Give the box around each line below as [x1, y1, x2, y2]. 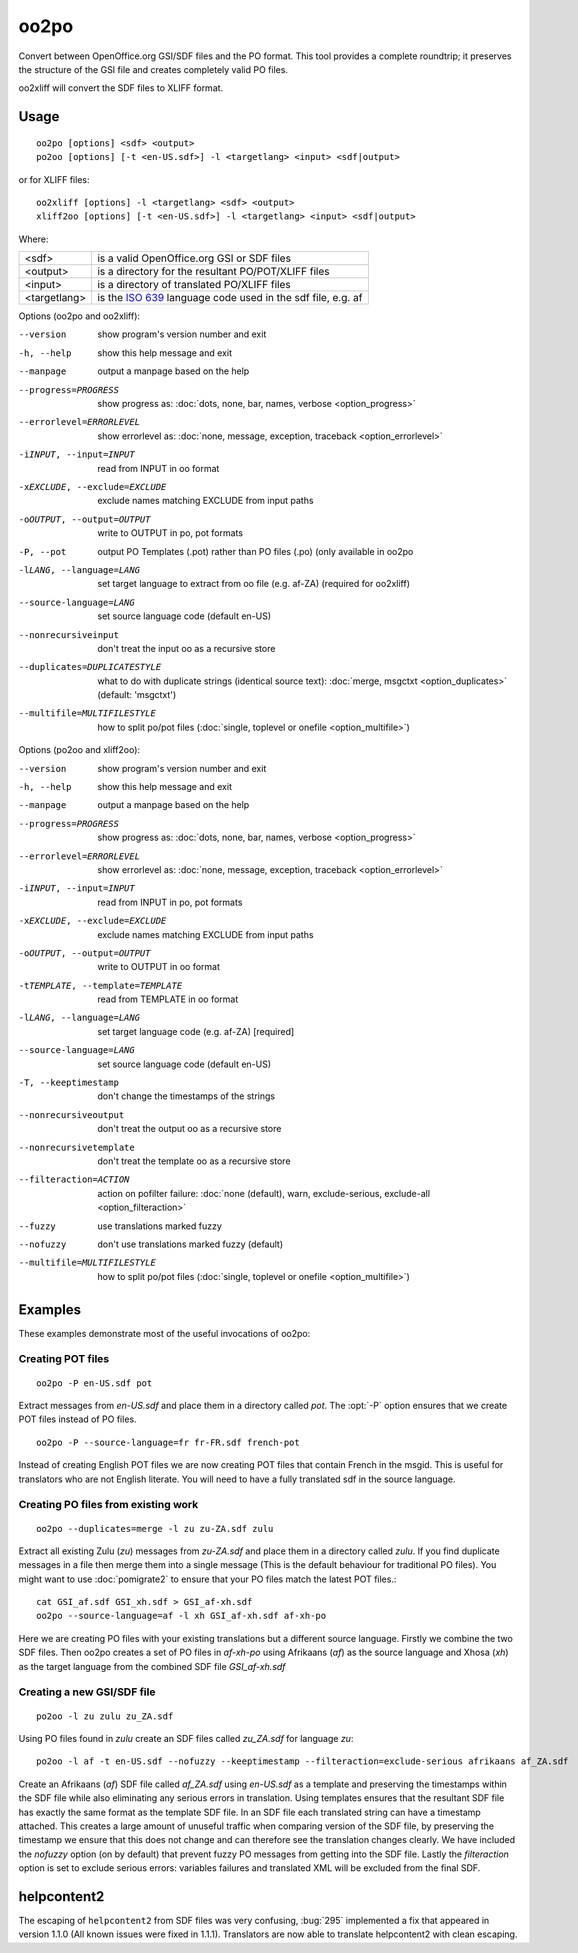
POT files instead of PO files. [18, 1413, 137, 1425]
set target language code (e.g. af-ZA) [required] [97, 1025, 295, 1037]
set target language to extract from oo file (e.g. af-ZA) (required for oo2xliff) [97, 578, 410, 590]
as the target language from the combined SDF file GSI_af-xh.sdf [18, 1660, 286, 1672]
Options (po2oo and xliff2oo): [18, 744, 140, 756]
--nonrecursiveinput [18, 629, 120, 640]
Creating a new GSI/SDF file [18, 1685, 156, 1699]
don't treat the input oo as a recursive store [97, 642, 276, 654]
